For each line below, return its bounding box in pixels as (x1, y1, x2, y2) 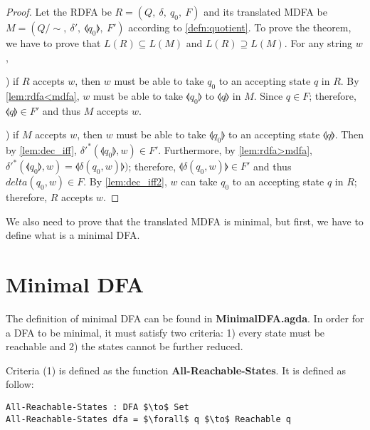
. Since (253, 88, 283, 103)
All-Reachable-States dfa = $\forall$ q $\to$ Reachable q (6, 414, 291, 424)
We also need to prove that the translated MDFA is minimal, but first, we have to (6, 213, 364, 228)
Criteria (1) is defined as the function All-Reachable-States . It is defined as (6, 362, 347, 377)
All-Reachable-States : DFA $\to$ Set (6, 402, 189, 413)
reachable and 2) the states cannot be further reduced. (6, 339, 243, 354)
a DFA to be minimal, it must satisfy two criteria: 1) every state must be (6, 324, 325, 339)
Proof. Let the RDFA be (6, 4, 112, 19)
